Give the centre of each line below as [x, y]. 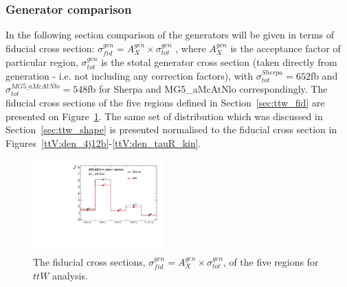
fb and [324, 75]
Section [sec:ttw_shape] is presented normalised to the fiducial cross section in [171, 129]
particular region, [42, 62]
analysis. [70, 276]
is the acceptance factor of [286, 48]
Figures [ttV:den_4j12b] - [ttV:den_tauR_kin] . [103, 142]
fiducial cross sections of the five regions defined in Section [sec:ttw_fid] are [165, 103]
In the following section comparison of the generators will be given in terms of [170, 35]
